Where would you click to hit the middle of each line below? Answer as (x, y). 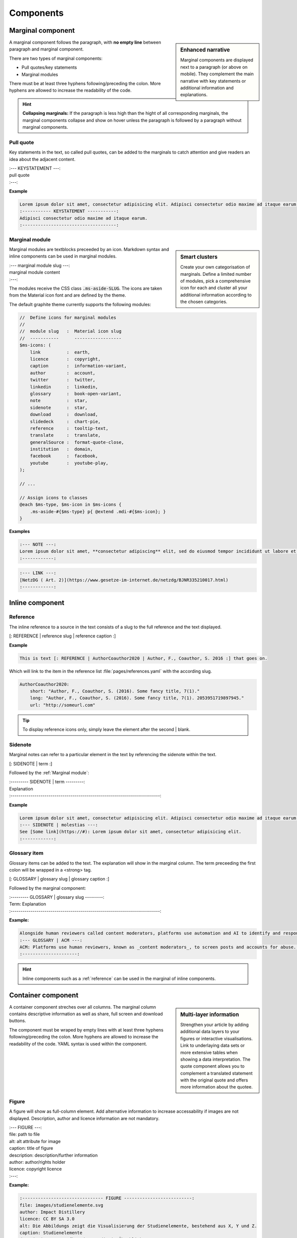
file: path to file (25, 1135)
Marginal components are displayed (217, 60)
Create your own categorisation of (215, 267)
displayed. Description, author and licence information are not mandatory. (84, 1118)
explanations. (194, 95)
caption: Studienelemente (51, 1233)
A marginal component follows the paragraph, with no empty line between (85, 43)
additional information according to (216, 295)
